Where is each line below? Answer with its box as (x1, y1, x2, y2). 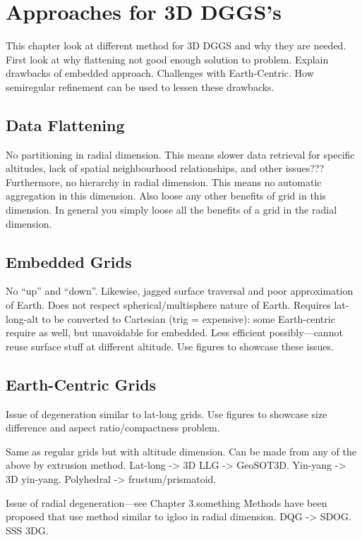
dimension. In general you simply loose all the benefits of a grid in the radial (6, 202, 337, 217)
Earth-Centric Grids (6, 373, 157, 395)
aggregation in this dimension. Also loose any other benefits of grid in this (6, 188, 327, 203)
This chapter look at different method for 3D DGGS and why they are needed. (6, 38, 346, 53)
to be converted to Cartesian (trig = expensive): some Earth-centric (42, 311, 335, 326)
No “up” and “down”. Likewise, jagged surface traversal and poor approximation (6, 283, 354, 298)
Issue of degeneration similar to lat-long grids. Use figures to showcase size (6, 406, 327, 421)
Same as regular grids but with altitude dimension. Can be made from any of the (6, 443, 357, 458)
